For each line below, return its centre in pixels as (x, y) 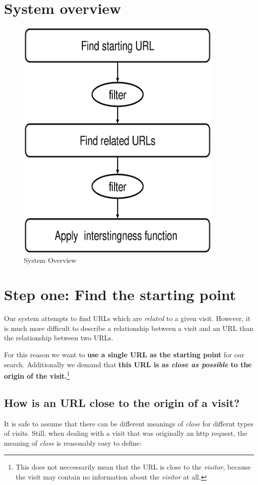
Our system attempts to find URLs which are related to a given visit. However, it (127, 318)
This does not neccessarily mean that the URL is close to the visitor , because (133, 467)
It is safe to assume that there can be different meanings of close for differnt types (129, 423)
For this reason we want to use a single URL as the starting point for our (124, 354)
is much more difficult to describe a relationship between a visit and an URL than (129, 328)
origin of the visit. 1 (37, 375)
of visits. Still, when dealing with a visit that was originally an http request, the (126, 433)
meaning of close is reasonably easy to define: (73, 443)
